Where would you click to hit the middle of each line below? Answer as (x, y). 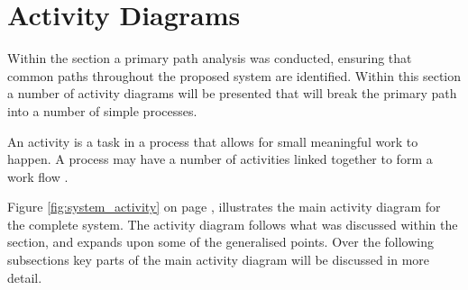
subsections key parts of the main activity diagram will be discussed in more (219, 260)
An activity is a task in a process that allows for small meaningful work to (213, 141)
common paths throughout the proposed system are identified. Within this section (234, 75)
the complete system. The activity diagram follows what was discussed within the (233, 224)
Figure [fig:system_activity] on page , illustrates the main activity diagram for (224, 207)
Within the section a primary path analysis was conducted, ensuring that (210, 58)
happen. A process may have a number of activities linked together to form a (220, 159)
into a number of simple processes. (102, 110)
